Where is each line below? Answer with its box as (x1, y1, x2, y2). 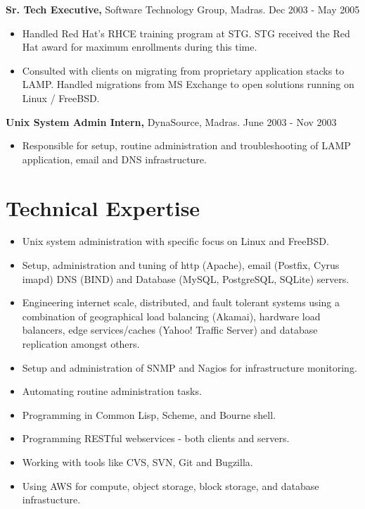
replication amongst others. (22, 337, 140, 351)
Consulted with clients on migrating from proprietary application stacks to (22, 63, 345, 77)
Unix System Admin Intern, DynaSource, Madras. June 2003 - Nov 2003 (6, 114, 337, 129)
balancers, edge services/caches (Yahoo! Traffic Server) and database (22, 322, 318, 337)
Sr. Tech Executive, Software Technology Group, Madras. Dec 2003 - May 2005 (6, 2, 360, 16)
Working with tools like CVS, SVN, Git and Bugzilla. (22, 455, 253, 469)
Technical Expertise (6, 193, 200, 222)
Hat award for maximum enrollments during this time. (22, 39, 257, 54)
